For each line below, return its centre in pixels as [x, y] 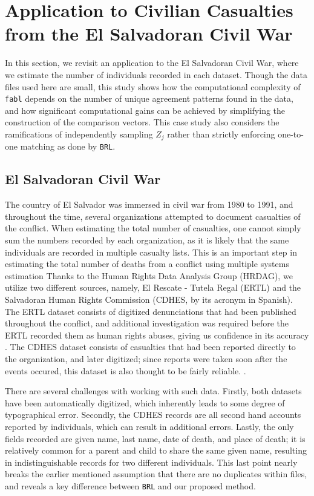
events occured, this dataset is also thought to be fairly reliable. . [126, 370]
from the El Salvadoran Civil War [149, 34]
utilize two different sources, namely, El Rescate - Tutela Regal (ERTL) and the [153, 287]
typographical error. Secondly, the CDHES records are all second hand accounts [153, 415]
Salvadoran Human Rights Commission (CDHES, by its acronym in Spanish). [149, 299]
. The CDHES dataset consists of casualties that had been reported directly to [150, 347]
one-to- [291, 134]
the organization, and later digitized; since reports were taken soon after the [146, 358]
